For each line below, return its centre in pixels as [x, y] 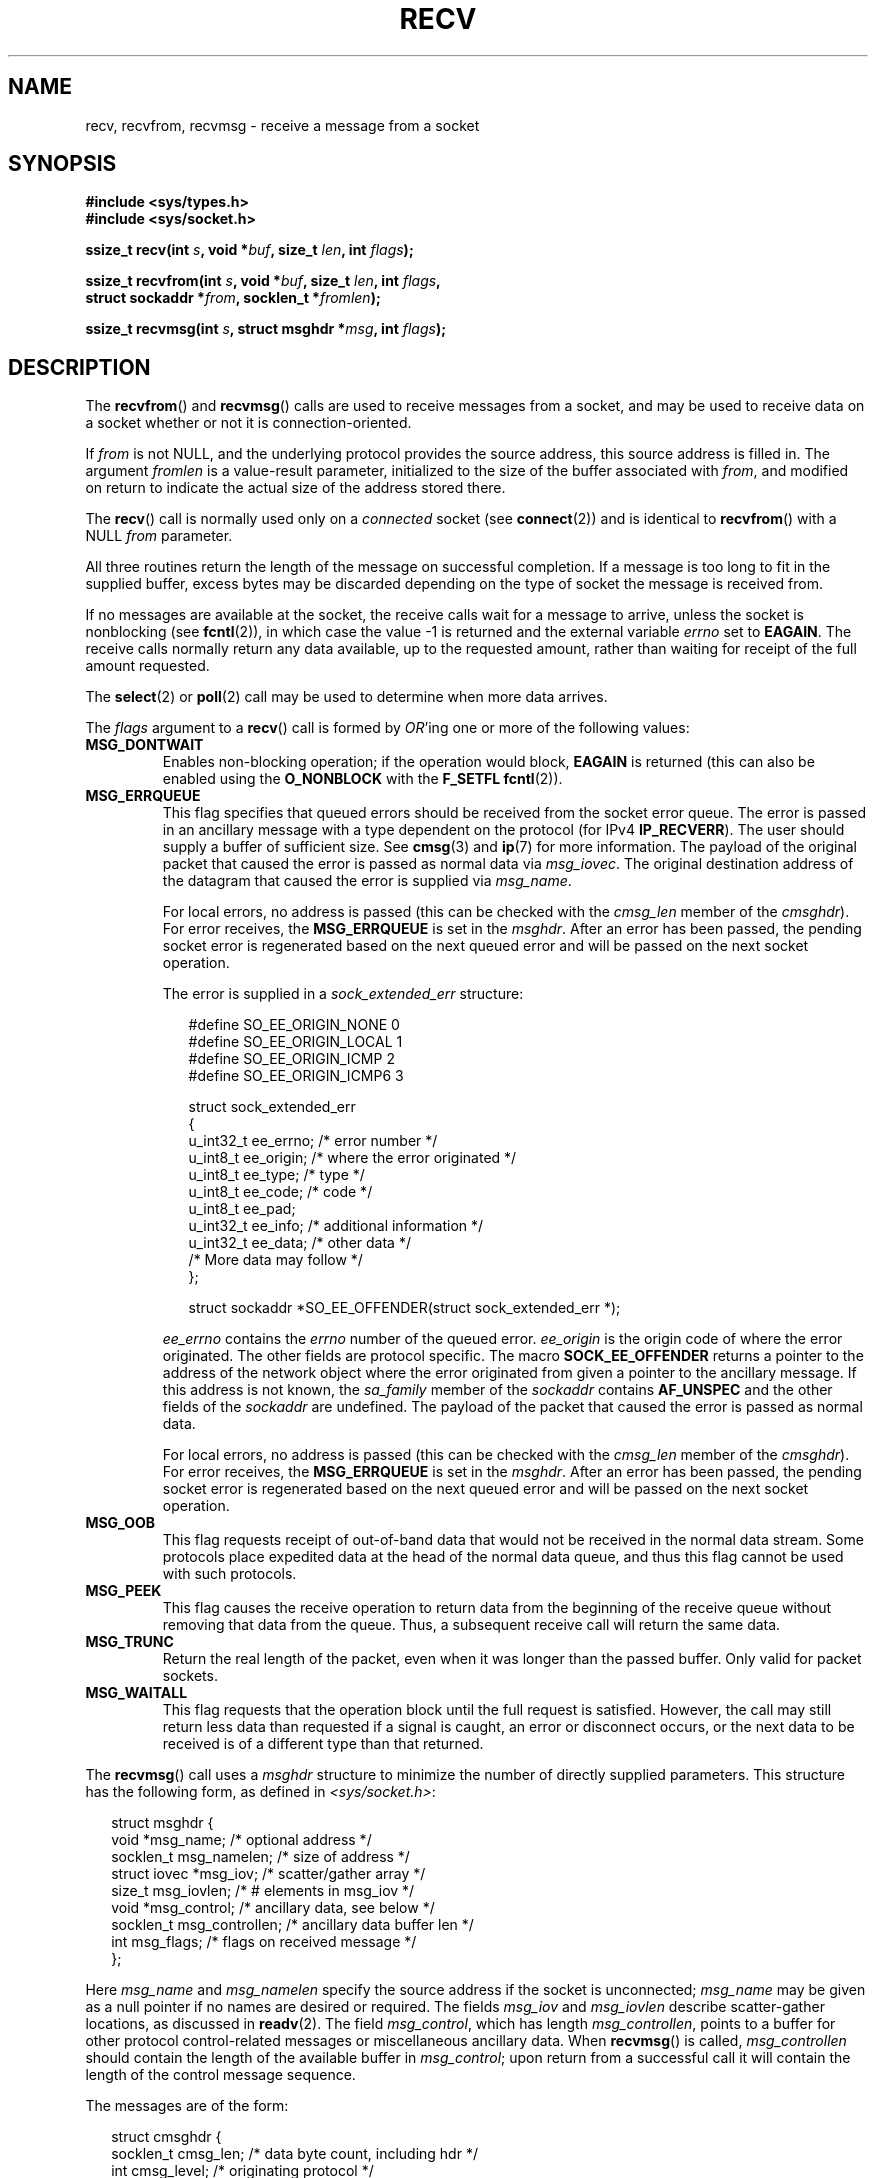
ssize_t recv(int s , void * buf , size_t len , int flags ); [249, 250]
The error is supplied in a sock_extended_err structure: [343, 994]
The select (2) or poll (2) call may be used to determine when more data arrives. [346, 697]
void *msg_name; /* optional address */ [241, 1840]
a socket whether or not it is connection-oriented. [248, 423]
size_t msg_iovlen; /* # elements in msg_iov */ [263, 1891]
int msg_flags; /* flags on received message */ [264, 1942]
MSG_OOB [120, 1523]
